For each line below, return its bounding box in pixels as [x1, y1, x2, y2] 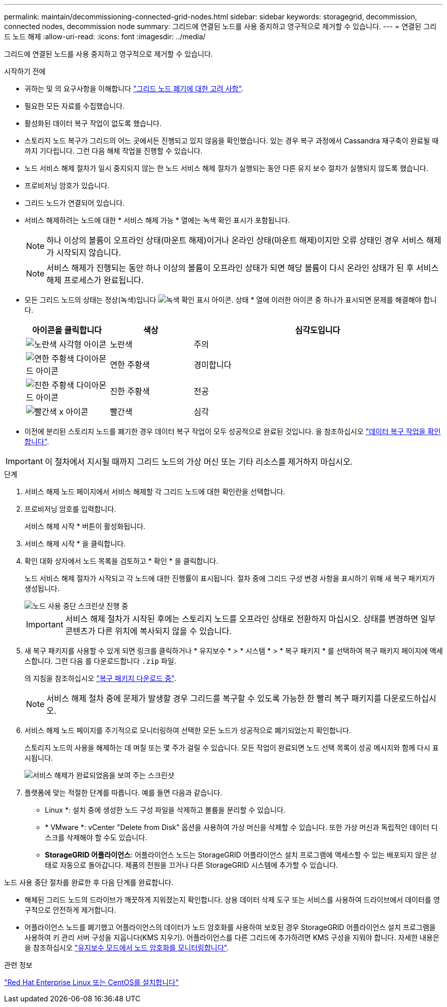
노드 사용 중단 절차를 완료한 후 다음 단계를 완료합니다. [4, 878, 173, 887]
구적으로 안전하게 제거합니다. [24, 905, 116, 914]
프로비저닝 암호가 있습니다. [24, 181, 110, 190]
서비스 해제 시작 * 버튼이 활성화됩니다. [24, 522, 145, 531]
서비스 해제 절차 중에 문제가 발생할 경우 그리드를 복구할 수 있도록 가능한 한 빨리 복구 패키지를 [46, 693, 382, 703]
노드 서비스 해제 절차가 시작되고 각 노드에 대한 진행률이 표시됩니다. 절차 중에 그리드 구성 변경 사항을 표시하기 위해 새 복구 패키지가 [24, 574, 435, 583]
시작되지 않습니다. [56, 247, 121, 258]
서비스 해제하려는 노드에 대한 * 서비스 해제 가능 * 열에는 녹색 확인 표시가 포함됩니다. [24, 216, 290, 224]
